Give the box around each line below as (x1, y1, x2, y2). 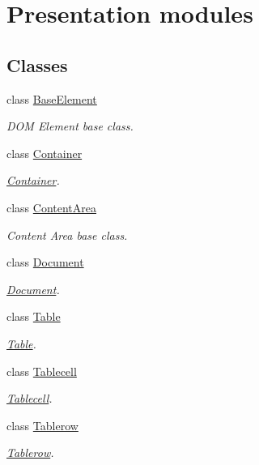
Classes (6, 52, 68, 77)
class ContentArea (6, 198, 97, 215)
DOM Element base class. (6, 117, 134, 134)
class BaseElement (6, 90, 97, 107)
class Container (6, 144, 83, 161)
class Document (6, 254, 84, 271)
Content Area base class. (6, 226, 128, 243)
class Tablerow (6, 416, 79, 433)
